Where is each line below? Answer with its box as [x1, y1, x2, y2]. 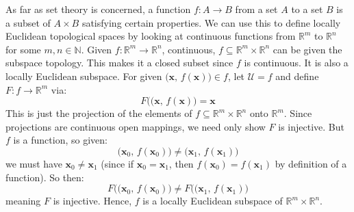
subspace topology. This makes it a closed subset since [5, 55, 233, 70]
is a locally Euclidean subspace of [142, 194, 283, 208]
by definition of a [275, 156, 347, 170]
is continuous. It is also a [244, 55, 349, 70]
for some [5, 42, 41, 56]
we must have [5, 156, 62, 170]
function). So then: [5, 170, 84, 184]
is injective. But [278, 119, 344, 133]
